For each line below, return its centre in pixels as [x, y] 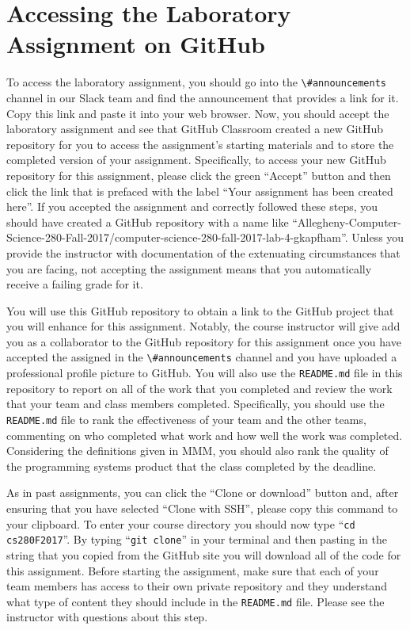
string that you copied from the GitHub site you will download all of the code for [204, 554]
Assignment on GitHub [136, 44]
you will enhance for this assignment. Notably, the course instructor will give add [203, 326]
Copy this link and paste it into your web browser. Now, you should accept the [198, 113]
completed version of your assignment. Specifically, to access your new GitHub [196, 160]
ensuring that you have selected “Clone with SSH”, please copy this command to [202, 508]
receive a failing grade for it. [75, 284]
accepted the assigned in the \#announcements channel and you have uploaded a [202, 357]
